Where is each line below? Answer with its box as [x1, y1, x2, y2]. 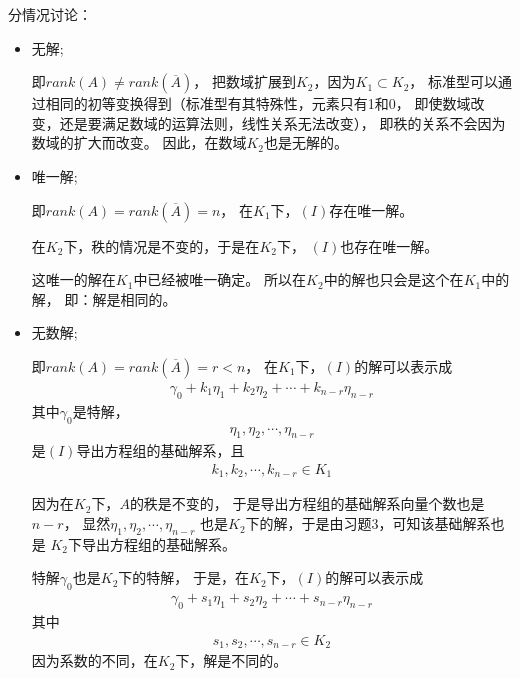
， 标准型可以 [409, 71, 498, 92]
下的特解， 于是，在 [118, 567, 249, 588]
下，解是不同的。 [175, 650, 288, 671]
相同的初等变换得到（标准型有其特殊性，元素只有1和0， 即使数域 [45, 93, 471, 114]
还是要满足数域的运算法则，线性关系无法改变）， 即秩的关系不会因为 [59, 112, 506, 133]
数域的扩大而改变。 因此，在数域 [31, 132, 247, 153]
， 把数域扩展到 [193, 71, 296, 92]
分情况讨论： [8, 4, 92, 24]
